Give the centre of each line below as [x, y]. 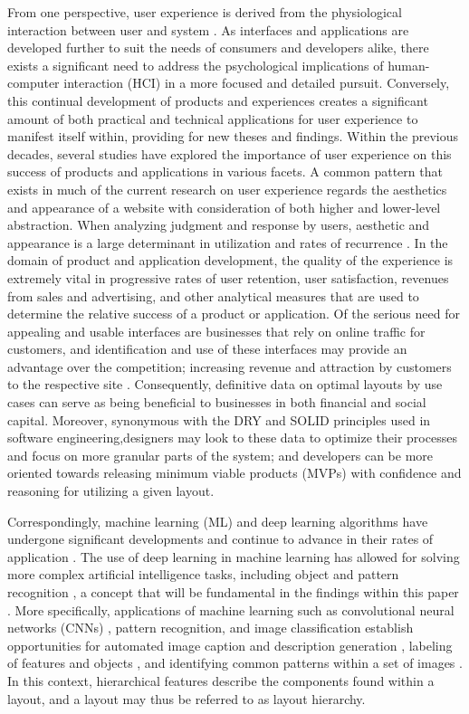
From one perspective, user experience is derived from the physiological [205, 12]
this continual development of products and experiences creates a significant [218, 100]
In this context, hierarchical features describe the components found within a [221, 680]
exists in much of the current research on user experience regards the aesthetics [227, 189]
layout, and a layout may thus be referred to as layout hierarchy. [187, 698]
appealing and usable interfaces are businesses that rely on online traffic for [216, 331]
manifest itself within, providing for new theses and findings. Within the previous [233, 136]
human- [409, 65]
